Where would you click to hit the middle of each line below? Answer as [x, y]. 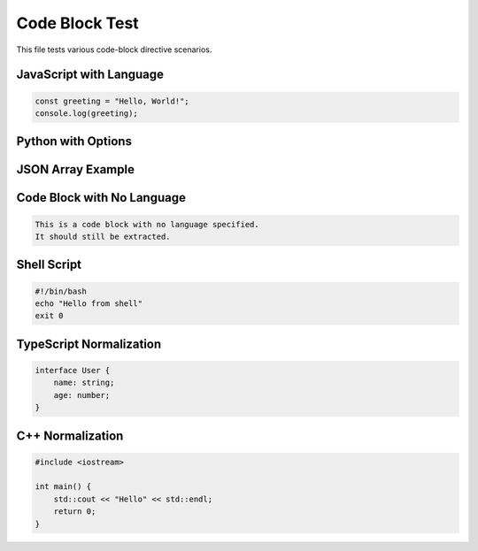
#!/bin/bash [61, 291]
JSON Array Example [75, 169]
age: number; [82, 395]
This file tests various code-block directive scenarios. [114, 50]
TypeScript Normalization [89, 344]
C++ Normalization [70, 436]
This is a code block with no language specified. [147, 224]
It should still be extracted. [103, 236]
